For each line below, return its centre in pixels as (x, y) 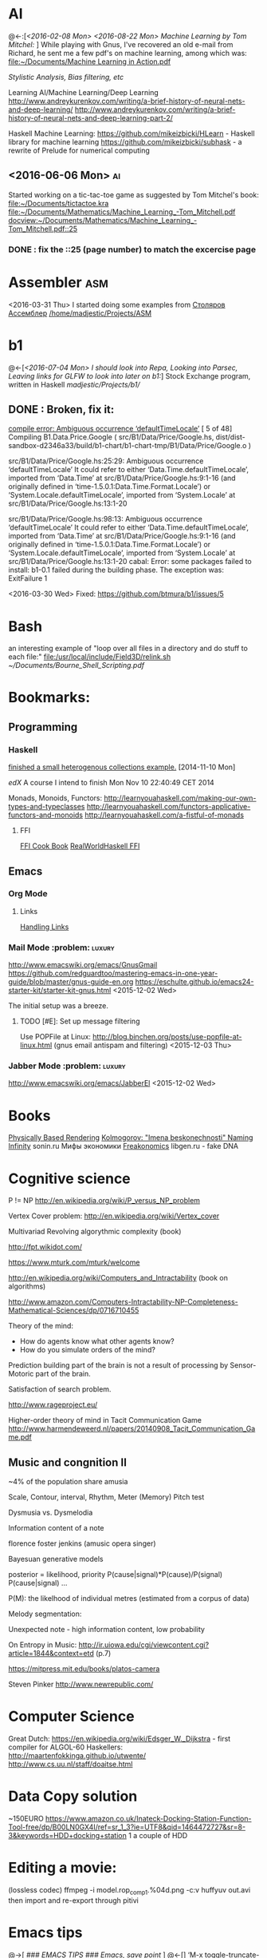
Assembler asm (59, 282)
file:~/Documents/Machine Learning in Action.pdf (90, 62)
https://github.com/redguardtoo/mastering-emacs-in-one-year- (113, 973)
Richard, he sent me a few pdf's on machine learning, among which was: (128, 53)
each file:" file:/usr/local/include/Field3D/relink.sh (90, 657)
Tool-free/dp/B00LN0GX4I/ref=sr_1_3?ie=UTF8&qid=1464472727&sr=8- (127, 1827)
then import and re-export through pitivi (74, 1900)
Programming (43, 727)
